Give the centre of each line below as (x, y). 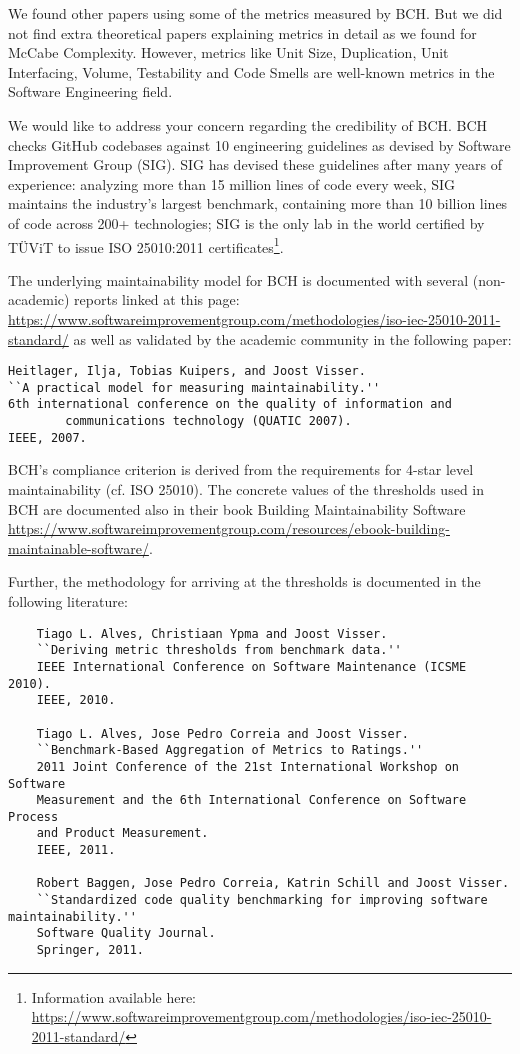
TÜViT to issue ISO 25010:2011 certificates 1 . (146, 245)
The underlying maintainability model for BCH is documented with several (238, 279)
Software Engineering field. (90, 91)
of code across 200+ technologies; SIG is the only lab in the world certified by (246, 222)
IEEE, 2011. (76, 850)
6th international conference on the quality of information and (230, 404)
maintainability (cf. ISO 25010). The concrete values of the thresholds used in (246, 489)
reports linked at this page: (157, 299)
